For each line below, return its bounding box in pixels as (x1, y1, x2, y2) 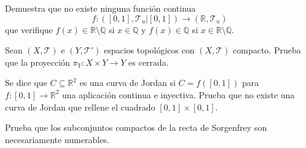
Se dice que (5, 76, 47, 89)
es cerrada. (128, 55, 169, 68)
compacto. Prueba (233, 44, 301, 56)
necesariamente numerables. (5, 133, 109, 146)
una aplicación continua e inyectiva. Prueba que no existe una (62, 88, 295, 101)
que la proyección (5, 55, 70, 68)
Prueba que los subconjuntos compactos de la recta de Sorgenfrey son (5, 121, 267, 134)
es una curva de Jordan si (79, 76, 176, 89)
